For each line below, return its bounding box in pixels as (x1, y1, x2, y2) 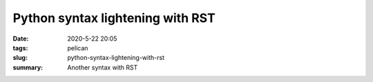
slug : (12, 54, 28, 62)
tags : (12, 43, 28, 52)
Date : (12, 34, 29, 43)
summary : (12, 63, 44, 72)
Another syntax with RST (67, 63, 138, 72)
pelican (67, 43, 88, 52)
